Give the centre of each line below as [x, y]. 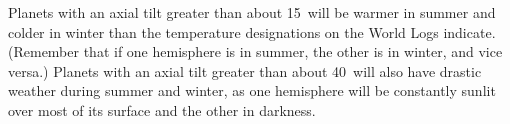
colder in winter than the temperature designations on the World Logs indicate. [252, 31]
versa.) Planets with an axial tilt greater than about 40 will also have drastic [245, 70]
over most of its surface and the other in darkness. [162, 109]
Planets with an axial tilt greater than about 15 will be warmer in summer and [252, 12]
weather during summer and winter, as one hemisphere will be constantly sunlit [252, 90]
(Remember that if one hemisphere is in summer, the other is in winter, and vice [255, 51]
